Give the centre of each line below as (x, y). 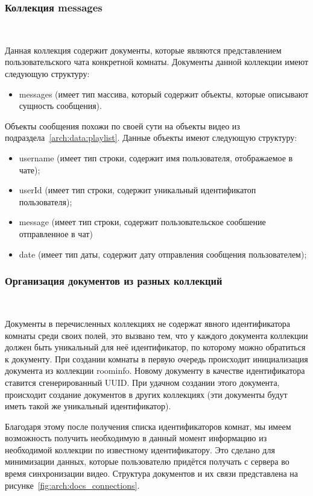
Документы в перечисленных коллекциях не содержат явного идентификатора (148, 323)
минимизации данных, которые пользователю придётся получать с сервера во (147, 461)
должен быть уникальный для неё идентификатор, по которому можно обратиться (155, 347)
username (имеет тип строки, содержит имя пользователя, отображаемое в (156, 157)
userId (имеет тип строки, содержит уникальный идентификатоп (138, 190)
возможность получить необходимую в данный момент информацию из (136, 438)
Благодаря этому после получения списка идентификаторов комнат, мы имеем (148, 426)
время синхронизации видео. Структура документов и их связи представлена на (151, 473)
